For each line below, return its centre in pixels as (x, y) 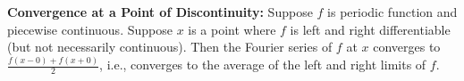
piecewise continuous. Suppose (90, 29)
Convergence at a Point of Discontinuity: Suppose (160, 12)
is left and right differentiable (370, 29)
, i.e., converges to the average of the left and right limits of (263, 65)
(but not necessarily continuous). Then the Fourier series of (170, 47)
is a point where (232, 29)
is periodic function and (392, 12)
